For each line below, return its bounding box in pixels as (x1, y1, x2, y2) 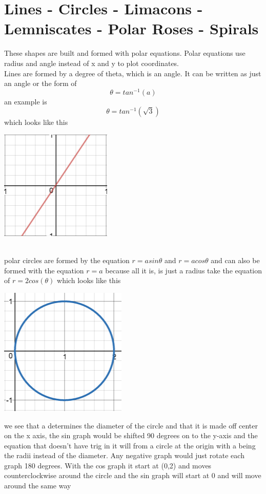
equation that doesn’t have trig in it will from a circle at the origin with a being (4, 440, 256, 450)
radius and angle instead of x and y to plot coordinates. (4, 57, 179, 68)
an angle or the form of (4, 78, 77, 89)
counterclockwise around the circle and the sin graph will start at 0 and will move (4, 470, 261, 481)
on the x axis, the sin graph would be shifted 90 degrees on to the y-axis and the (4, 430, 258, 441)
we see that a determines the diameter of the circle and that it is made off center (4, 420, 258, 431)
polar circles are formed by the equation (4, 255, 130, 266)
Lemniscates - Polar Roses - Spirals (4, 18, 259, 39)
